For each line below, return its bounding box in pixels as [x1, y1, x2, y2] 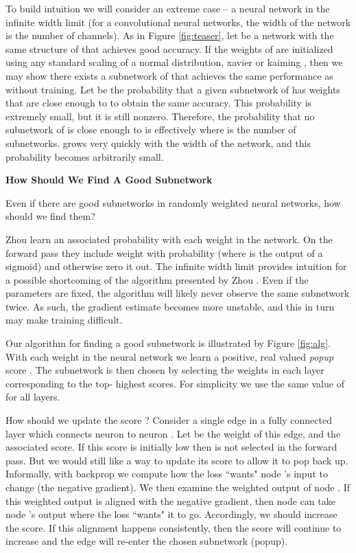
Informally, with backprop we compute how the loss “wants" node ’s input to [5, 466, 328, 481]
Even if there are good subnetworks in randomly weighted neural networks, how [5, 195, 341, 210]
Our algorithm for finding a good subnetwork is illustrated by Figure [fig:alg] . [5, 336, 331, 350]
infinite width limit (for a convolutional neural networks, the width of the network [5, 14, 351, 29]
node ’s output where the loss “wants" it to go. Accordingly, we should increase [5, 507, 337, 521]
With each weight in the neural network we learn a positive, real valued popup [5, 349, 334, 363]
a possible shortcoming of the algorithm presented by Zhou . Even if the [5, 272, 309, 286]
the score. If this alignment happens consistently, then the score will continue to [5, 520, 342, 534]
